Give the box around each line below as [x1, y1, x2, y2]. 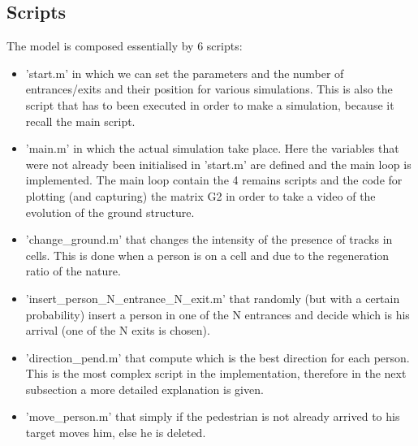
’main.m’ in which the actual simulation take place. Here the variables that [25, 140, 399, 157]
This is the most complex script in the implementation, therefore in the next [25, 365, 407, 382]
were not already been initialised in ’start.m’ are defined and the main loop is [25, 155, 412, 172]
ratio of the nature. [25, 262, 121, 279]
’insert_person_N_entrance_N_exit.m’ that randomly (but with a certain [25, 289, 400, 306]
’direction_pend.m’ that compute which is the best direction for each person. [25, 349, 410, 366]
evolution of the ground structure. [25, 203, 195, 220]
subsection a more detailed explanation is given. [25, 380, 264, 397]
